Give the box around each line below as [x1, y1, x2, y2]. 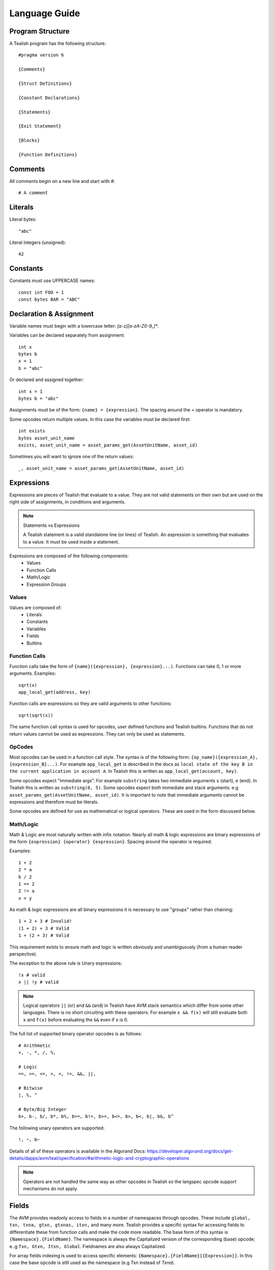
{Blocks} [18, 138, 40, 143]
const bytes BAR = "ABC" [18, 296, 80, 302]
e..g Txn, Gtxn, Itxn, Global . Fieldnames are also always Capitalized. [9, 1243, 166, 1249]
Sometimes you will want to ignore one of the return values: [9, 454, 134, 460]
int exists [18, 428, 46, 434]
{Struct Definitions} [18, 81, 72, 86]
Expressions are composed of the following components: [9, 553, 129, 559]
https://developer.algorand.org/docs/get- [147, 1148, 233, 1154]
